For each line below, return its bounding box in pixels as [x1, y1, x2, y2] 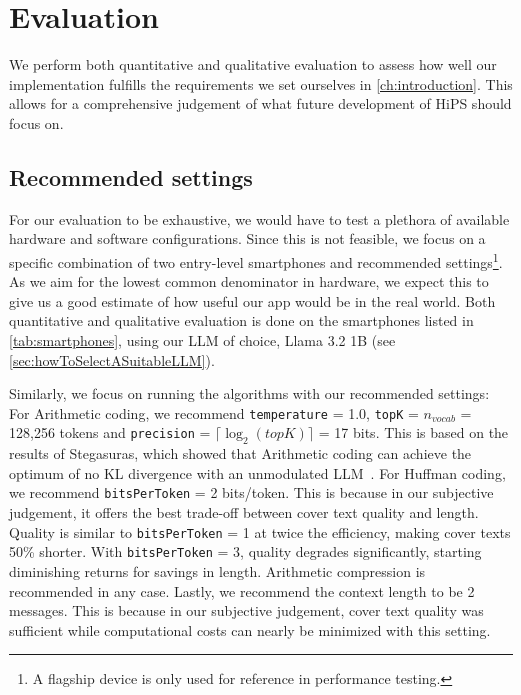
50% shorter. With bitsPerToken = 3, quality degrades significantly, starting [9, 541, 482, 562]
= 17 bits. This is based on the [318, 422, 509, 443]
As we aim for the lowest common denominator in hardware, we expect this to [9, 271, 489, 292]
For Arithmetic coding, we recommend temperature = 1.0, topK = [9, 402, 419, 423]
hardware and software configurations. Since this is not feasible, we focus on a [9, 228, 486, 249]
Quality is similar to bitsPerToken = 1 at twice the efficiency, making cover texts [9, 521, 511, 542]
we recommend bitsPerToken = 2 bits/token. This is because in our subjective [9, 482, 494, 503]
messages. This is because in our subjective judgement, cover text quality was [9, 600, 484, 621]
